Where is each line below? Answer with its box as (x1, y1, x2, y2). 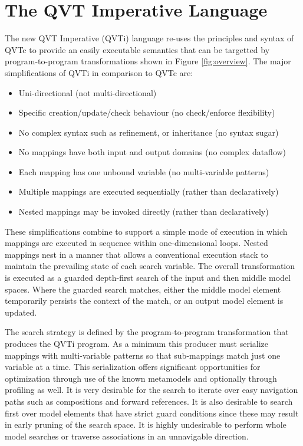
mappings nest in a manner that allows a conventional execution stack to (5, 248, 268, 260)
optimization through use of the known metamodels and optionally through (5, 372, 277, 384)
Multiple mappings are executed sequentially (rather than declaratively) (18, 185, 279, 198)
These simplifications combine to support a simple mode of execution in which (5, 225, 288, 237)
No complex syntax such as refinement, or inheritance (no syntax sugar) (18, 126, 279, 138)
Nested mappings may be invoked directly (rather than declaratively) (18, 205, 269, 218)
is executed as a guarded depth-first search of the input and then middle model (5, 271, 291, 284)
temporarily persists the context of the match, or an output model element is (5, 294, 284, 307)
